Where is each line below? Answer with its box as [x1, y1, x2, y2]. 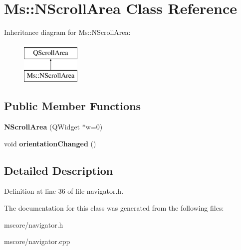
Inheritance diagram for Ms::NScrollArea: [4, 27, 131, 37]
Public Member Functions [4, 98, 141, 114]
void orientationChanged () [4, 138, 96, 148]
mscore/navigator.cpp [4, 236, 70, 247]
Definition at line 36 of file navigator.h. [4, 186, 124, 196]
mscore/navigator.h [4, 219, 63, 230]
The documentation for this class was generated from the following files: [4, 203, 224, 213]
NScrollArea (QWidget [4, 122, 80, 132]
